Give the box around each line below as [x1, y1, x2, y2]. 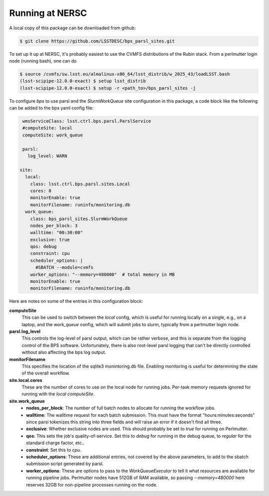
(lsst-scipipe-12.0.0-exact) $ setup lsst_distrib [19, 78, 146, 84]
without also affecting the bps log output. [21, 349, 107, 356]
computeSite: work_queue [22, 132, 83, 138]
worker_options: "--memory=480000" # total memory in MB [30, 271, 175, 277]
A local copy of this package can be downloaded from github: [9, 25, 136, 31]
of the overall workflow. [21, 370, 70, 376]
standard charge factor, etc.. [26, 440, 85, 446]
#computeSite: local [22, 125, 73, 131]
